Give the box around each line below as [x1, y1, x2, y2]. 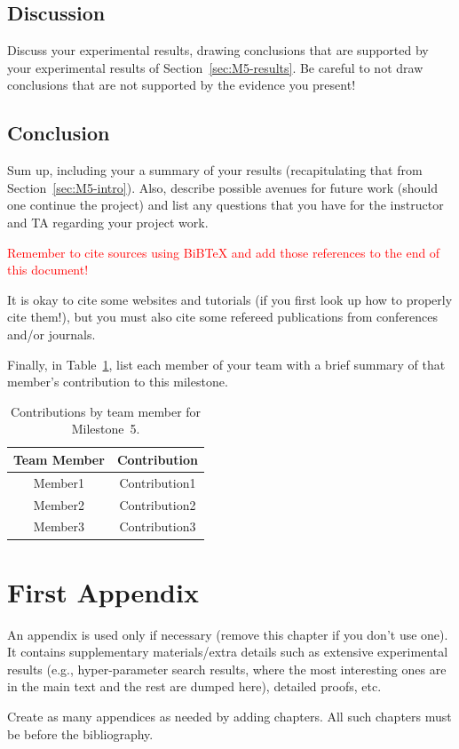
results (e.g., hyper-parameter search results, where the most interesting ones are [7, 659, 447, 678]
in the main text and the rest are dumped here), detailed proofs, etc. [7, 677, 382, 696]
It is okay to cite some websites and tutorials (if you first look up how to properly [7, 290, 453, 308]
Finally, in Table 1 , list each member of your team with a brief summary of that [7, 355, 446, 373]
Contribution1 [119, 473, 196, 491]
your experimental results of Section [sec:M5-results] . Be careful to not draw [7, 58, 423, 76]
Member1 [33, 473, 85, 491]
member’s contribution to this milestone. [7, 372, 228, 391]
